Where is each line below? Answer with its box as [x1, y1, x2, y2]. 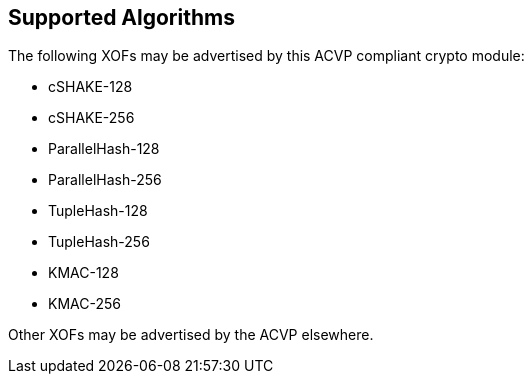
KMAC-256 [48, 295, 121, 313]
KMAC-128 [48, 264, 119, 282]
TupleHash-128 [48, 202, 148, 220]
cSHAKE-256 [48, 109, 135, 127]
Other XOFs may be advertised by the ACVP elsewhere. [8, 326, 374, 344]
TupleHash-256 [48, 233, 150, 251]
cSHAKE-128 [48, 78, 133, 96]
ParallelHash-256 [48, 171, 162, 189]
